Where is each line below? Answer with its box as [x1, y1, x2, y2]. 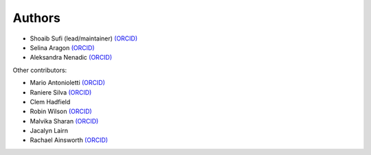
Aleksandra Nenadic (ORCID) [30, 53, 113, 62]
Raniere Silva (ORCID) [30, 88, 92, 96]
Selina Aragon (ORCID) [30, 43, 95, 51]
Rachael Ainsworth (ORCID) [30, 136, 109, 144]
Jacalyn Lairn [30, 127, 69, 135]
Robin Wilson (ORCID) [30, 107, 92, 116]
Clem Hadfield [30, 97, 71, 106]
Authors [12, 10, 61, 25]
